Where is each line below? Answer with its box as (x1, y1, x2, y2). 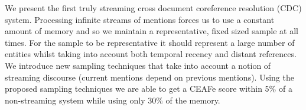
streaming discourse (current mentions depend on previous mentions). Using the (5, 71, 294, 83)
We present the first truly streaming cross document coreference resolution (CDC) (5, 2, 302, 14)
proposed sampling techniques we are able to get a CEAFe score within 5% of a (5, 82, 292, 95)
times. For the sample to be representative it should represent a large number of (5, 36, 295, 48)
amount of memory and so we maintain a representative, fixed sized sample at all (5, 25, 298, 37)
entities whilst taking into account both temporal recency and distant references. (5, 48, 297, 60)
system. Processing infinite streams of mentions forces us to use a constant (5, 13, 275, 25)
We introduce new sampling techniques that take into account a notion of (5, 59, 271, 71)
